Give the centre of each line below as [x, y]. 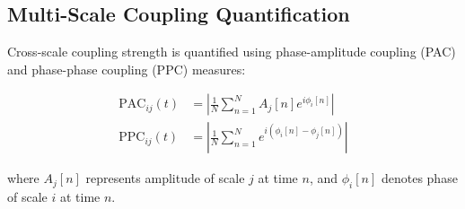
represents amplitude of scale [165, 178]
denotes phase [419, 178]
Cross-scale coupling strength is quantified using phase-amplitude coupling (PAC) [232, 52]
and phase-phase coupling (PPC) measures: [127, 69]
